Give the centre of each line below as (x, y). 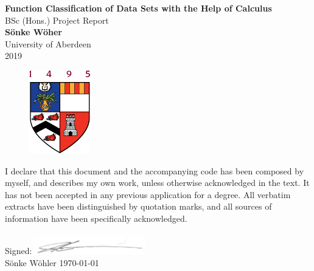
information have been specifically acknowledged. (96, 218)
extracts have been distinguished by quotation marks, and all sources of (138, 206)
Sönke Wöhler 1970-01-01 (52, 263)
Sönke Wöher (33, 32)
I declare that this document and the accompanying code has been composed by (155, 170)
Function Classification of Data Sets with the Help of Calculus (138, 8)
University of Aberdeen (48, 43)
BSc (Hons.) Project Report (57, 20)
